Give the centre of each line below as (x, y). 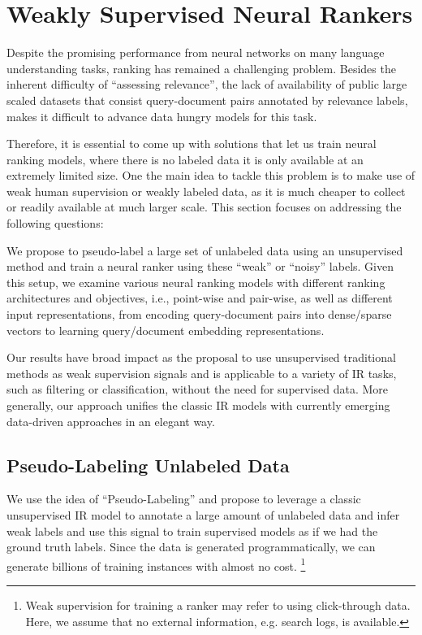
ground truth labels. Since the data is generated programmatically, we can (191, 547)
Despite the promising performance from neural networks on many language (196, 52)
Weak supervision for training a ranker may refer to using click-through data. (218, 605)
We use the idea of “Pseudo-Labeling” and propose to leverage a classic (184, 499)
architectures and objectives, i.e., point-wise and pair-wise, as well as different (200, 298)
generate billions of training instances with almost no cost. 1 (156, 564)
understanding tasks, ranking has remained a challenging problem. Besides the (201, 68)
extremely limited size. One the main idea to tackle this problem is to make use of (211, 175)
